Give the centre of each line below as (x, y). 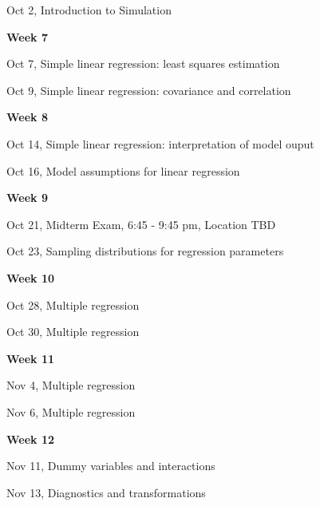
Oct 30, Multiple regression (73, 332)
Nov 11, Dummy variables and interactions (111, 466)
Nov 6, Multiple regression (71, 411)
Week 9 (27, 198)
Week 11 (31, 358)
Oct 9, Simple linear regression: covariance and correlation (149, 90)
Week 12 (31, 439)
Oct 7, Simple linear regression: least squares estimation (143, 63)
